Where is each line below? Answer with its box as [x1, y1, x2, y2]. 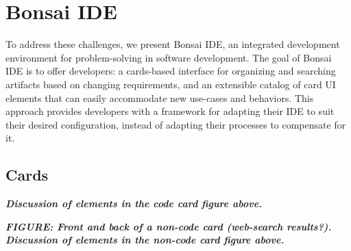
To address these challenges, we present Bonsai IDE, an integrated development [5, 37, 340, 51]
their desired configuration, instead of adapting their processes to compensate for [5, 117, 346, 131]
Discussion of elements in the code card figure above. [5, 196, 263, 211]
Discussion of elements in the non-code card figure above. [5, 233, 285, 247]
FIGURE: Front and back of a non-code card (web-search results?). [5, 219, 332, 233]
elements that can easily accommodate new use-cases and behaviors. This [5, 90, 314, 105]
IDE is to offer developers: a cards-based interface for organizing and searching [5, 64, 336, 78]
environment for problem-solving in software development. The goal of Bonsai [5, 50, 332, 64]
